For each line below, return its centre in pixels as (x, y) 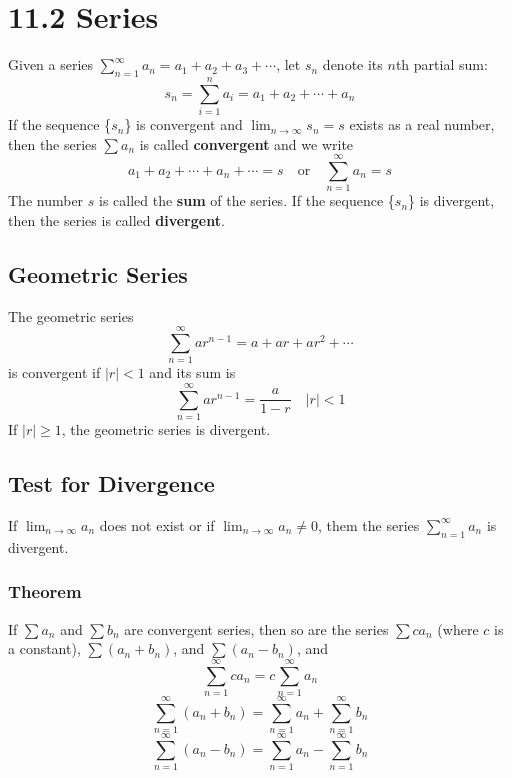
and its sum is (192, 372)
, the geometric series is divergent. (166, 429)
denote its (352, 64)
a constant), (44, 648)
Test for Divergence (111, 483)
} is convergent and (183, 124)
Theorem (45, 591)
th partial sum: (441, 64)
